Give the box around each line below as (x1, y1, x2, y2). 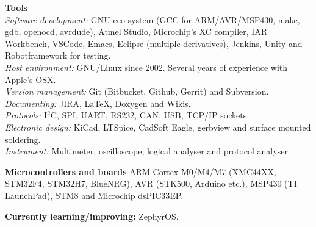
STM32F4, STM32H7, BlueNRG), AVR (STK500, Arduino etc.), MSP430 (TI (5, 177, 297, 190)
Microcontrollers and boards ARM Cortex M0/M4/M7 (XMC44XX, (5, 165, 276, 178)
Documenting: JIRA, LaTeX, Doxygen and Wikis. (5, 96, 191, 109)
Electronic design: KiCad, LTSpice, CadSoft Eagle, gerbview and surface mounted (5, 120, 311, 133)
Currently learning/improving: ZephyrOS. (5, 209, 179, 222)
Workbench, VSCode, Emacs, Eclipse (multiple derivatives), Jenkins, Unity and (5, 37, 303, 49)
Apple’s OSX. (5, 73, 56, 85)
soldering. (5, 132, 41, 145)
